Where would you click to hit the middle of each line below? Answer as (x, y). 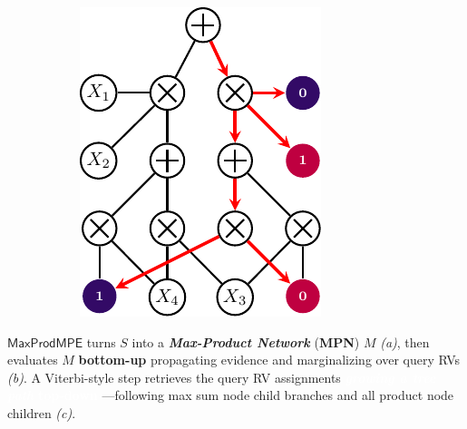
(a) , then (405, 341)
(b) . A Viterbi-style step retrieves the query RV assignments (174, 377)
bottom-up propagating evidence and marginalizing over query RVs (269, 360)
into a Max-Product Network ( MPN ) (246, 341)
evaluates (33, 360)
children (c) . (42, 412)
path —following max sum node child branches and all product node (231, 395)
